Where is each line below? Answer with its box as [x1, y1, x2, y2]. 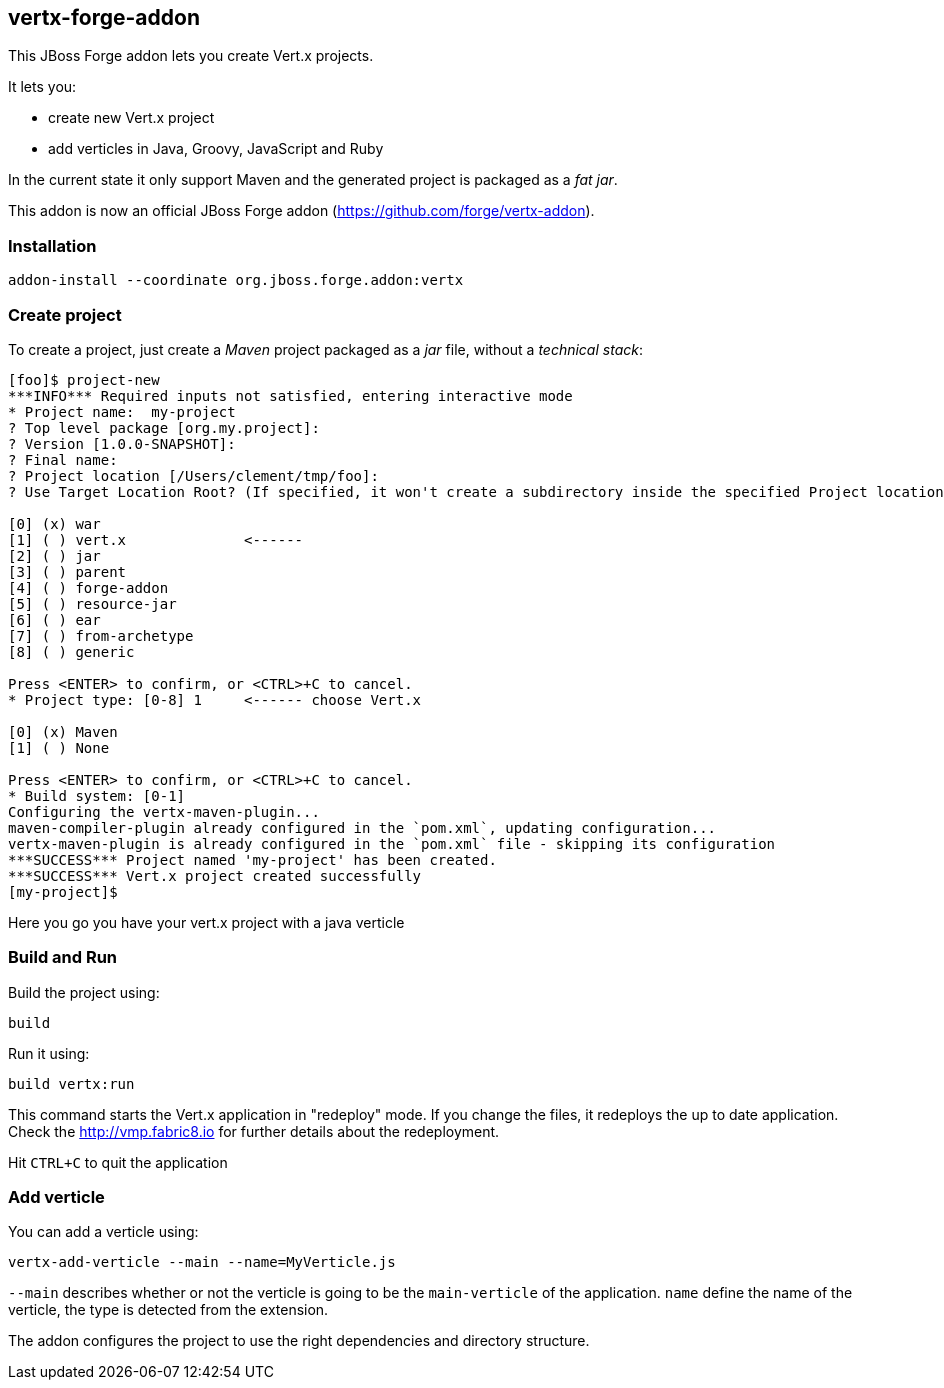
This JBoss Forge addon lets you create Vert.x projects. [8, 47, 374, 65]
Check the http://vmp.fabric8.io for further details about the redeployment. [8, 1122, 500, 1140]
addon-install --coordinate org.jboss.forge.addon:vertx [8, 272, 464, 289]
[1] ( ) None [8, 739, 110, 756]
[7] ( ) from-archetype [8, 627, 194, 644]
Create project [8, 304, 122, 325]
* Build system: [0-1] [8, 787, 186, 804]
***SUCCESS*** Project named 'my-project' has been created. [8, 851, 497, 868]
